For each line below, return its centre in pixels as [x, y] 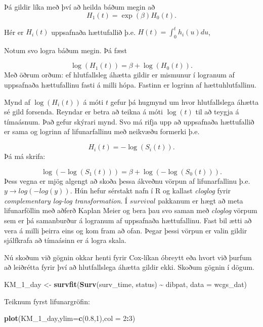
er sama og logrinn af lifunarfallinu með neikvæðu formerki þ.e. [102, 131]
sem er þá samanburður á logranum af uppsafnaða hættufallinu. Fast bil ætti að [128, 220]
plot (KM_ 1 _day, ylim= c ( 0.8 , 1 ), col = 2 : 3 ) [70, 318]
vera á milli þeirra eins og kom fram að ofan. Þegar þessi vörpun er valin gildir [126, 230]
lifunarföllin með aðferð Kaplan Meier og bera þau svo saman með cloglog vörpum [131, 210]
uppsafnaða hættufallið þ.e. [93, 32]
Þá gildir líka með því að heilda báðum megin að [80, 7]
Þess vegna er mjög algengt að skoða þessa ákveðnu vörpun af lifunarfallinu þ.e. [127, 180]
